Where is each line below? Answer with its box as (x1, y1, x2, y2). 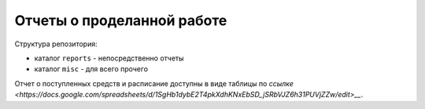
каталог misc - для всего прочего (34, 64, 149, 74)
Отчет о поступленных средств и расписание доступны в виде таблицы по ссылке (14, 78, 294, 88)
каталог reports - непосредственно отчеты (34, 53, 184, 63)
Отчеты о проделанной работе (14, 12, 227, 29)
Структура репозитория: (14, 39, 98, 49)
